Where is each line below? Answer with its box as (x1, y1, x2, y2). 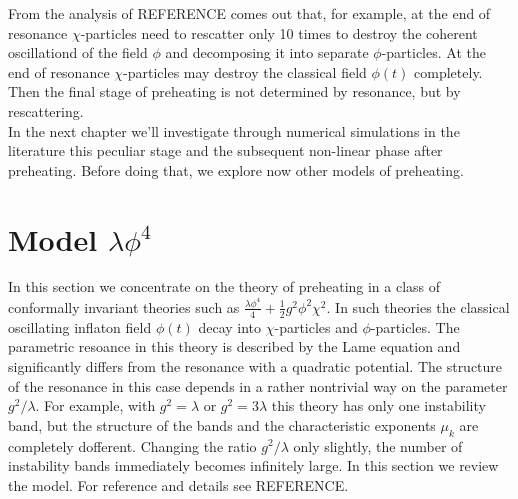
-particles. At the (381, 42, 486, 63)
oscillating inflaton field (8, 316, 152, 337)
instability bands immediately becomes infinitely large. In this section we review (8, 455, 499, 476)
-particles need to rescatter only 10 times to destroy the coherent (80, 22, 478, 43)
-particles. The (370, 316, 460, 337)
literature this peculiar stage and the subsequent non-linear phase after (8, 140, 443, 161)
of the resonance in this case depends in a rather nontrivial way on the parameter (8, 375, 508, 396)
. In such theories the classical (326, 296, 510, 317)
